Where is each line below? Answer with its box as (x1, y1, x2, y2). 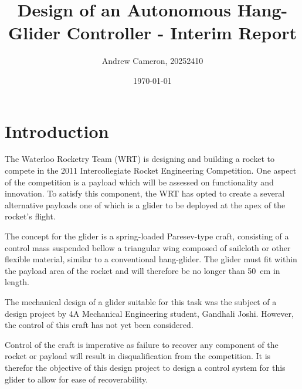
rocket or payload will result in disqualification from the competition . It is (5, 350, 271, 362)
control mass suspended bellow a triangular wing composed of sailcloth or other (5, 241, 291, 253)
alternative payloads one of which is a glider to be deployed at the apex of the (5, 198, 286, 211)
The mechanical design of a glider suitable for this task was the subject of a (5, 295, 277, 307)
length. (5, 276, 30, 288)
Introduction (5, 119, 109, 143)
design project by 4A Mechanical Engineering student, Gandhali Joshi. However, (5, 307, 294, 319)
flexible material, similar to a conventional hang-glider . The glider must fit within (5, 253, 297, 265)
